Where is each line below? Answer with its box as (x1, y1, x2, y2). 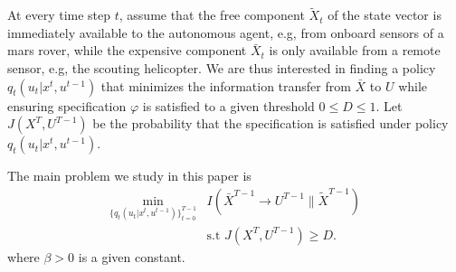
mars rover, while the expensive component (7, 41, 247, 60)
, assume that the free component (119, 5, 305, 24)
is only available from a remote (269, 41, 441, 60)
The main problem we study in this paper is (7, 166, 252, 185)
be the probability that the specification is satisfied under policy (92, 114, 449, 133)
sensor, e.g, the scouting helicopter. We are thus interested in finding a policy (7, 59, 436, 77)
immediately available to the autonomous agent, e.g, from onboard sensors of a (7, 23, 444, 42)
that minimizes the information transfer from (100, 76, 351, 95)
